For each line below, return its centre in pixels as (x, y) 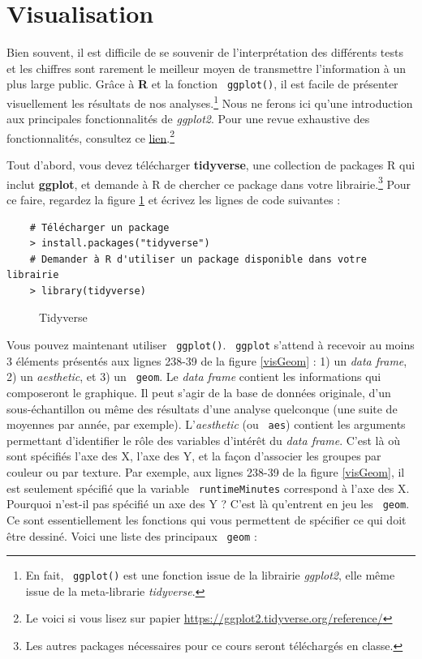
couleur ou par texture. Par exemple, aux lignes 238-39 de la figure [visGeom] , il (206, 472)
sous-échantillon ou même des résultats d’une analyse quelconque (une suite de (202, 408)
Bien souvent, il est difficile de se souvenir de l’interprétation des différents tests (205, 52)
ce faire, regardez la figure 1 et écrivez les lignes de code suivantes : (174, 199)
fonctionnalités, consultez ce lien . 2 (91, 136)
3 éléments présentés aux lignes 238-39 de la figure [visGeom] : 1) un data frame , (207, 360)
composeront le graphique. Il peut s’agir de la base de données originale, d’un (199, 392)
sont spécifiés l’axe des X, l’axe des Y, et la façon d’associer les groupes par (194, 456)
